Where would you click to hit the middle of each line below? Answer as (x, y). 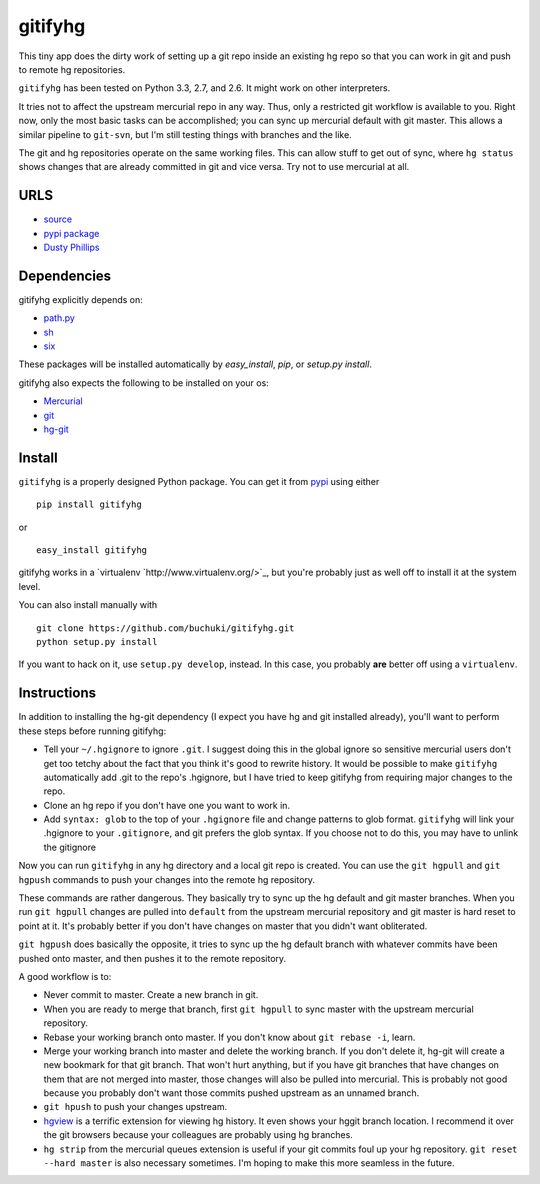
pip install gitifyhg (89, 504)
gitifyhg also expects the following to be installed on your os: (143, 382)
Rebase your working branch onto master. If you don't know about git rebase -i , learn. (229, 1037)
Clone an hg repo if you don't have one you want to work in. (166, 805)
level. (29, 586)
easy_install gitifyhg (92, 550)
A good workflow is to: (65, 976)
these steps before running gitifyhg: (92, 731)
